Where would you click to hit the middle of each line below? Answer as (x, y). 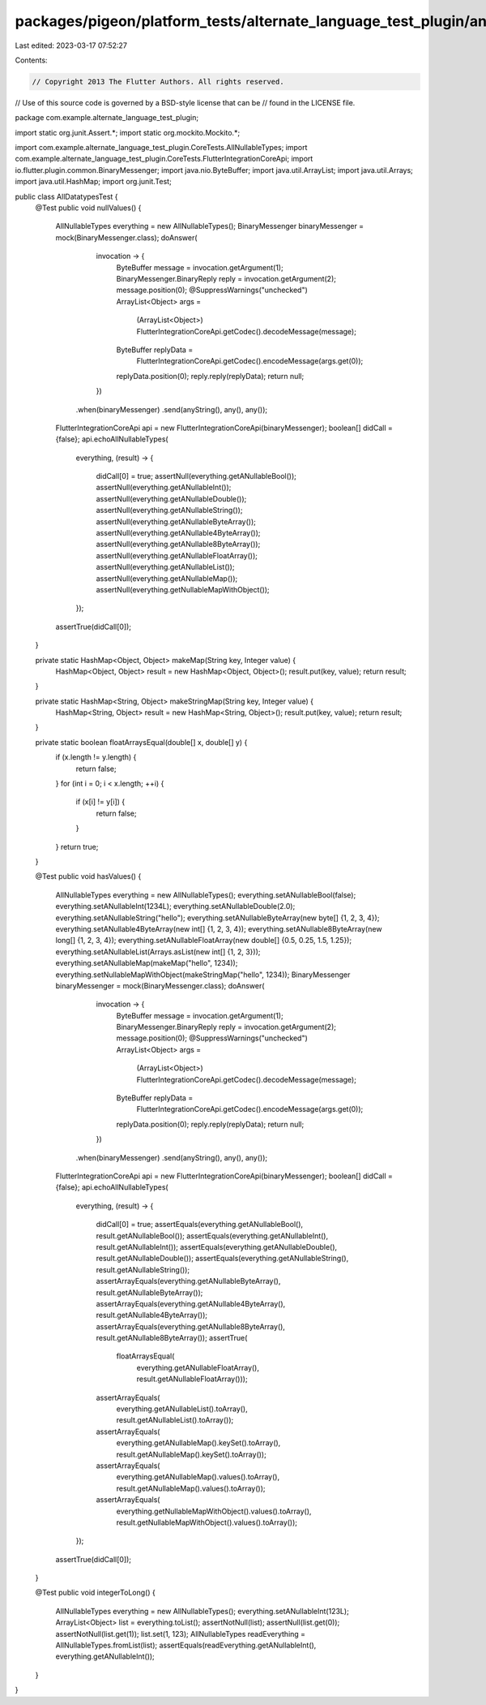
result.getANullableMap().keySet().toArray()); (191, 1454)
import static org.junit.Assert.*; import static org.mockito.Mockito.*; (128, 132)
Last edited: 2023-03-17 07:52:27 (71, 45)
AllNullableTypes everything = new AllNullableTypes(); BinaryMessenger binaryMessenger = (210, 226)
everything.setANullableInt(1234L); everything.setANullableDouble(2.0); (175, 906)
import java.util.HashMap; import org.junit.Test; (93, 182)
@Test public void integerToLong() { (95, 1593)
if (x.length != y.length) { (96, 757)
